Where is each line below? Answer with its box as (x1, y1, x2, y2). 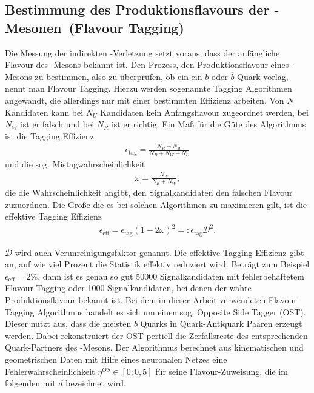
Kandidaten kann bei (5, 106, 84, 118)
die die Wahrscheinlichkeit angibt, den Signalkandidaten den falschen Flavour (5, 186, 293, 198)
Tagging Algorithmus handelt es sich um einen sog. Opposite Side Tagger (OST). (5, 305, 306, 318)
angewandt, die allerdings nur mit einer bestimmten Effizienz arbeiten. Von (5, 93, 284, 106)
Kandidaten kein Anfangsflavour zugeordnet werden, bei (100, 106, 309, 118)
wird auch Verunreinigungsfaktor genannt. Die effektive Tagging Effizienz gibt (15, 246, 304, 258)
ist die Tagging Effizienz (5, 129, 94, 142)
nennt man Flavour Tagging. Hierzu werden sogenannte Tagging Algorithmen (5, 82, 292, 95)
